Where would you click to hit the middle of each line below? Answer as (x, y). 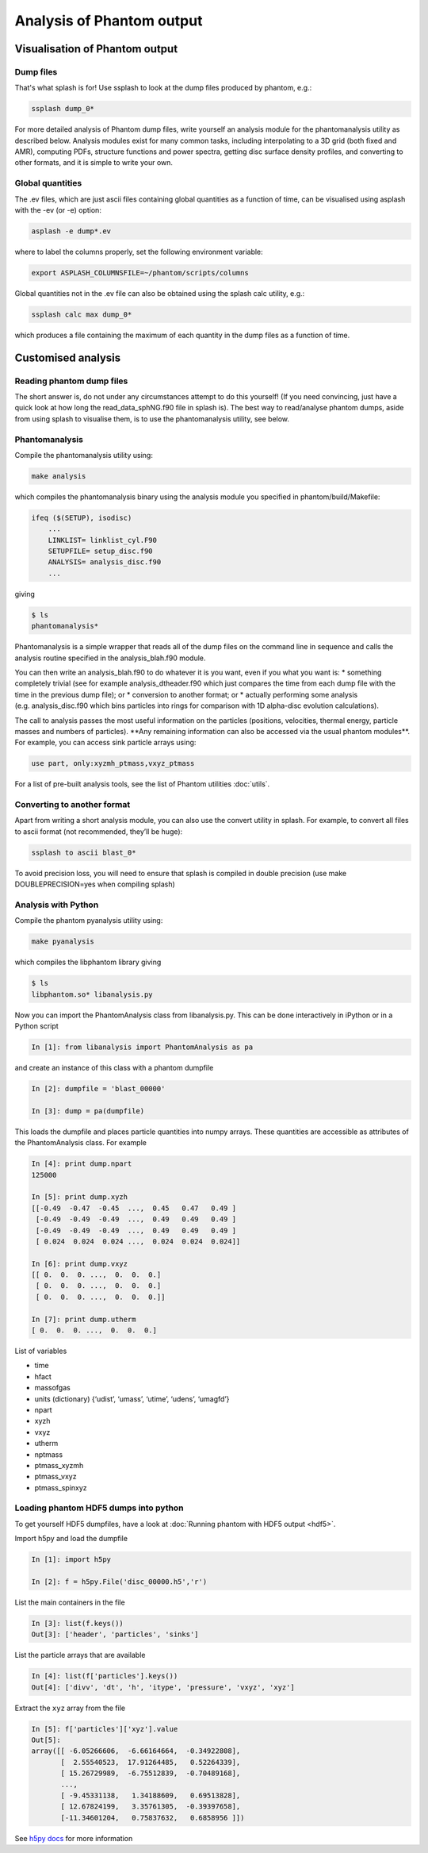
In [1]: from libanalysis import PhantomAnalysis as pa (142, 1047)
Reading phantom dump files (71, 381)
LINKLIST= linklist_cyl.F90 (103, 540)
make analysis (59, 476)
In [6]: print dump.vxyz (80, 1263)
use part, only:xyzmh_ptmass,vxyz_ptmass (113, 763)
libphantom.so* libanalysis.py (92, 994)
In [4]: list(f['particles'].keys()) (105, 1676)
